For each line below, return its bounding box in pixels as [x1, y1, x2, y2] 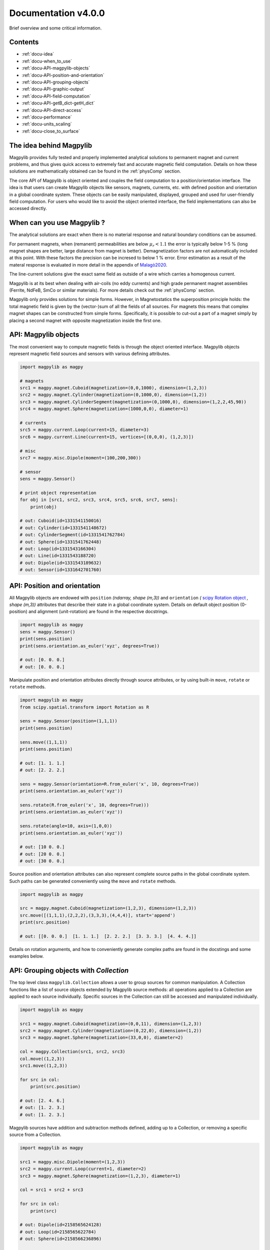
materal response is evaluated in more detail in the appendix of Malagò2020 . [9, 261, 167, 267]
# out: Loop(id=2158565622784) [19, 1229, 97, 1234]
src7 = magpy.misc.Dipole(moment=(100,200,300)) [19, 455, 141, 460]
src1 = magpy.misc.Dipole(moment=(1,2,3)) [19, 1159, 125, 1164]
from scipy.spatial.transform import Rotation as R [19, 704, 149, 710]
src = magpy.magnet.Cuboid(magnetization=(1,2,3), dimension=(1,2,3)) [19, 905, 197, 911]
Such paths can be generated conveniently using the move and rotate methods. [9, 878, 177, 884]
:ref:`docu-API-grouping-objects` [21, 79, 90, 85]
